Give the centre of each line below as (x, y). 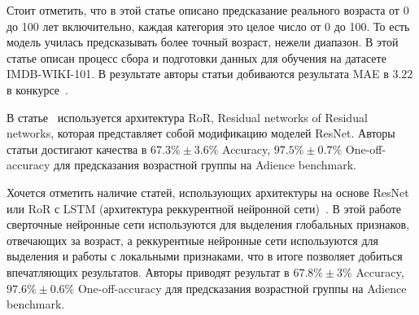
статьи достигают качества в (77, 149)
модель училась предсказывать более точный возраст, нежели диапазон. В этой (203, 42)
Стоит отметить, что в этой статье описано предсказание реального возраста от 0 (208, 10)
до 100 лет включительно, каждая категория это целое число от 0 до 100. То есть (208, 26)
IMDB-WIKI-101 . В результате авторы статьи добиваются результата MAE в (198, 74)
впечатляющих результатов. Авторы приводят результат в (148, 271)
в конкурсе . (37, 89)
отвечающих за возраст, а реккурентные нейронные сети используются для (193, 240)
